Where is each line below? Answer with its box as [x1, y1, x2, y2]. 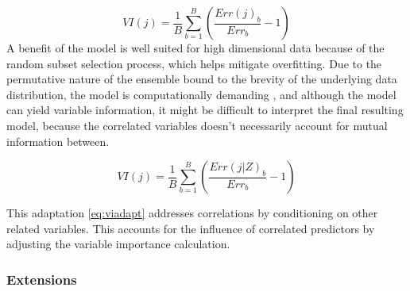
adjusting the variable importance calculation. [6, 235, 230, 252]
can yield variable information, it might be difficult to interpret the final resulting [6, 101, 404, 118]
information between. [6, 132, 110, 149]
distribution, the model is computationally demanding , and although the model [6, 86, 396, 102]
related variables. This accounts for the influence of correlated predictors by [6, 220, 375, 236]
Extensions [6, 269, 77, 289]
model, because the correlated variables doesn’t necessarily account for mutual [6, 117, 388, 133]
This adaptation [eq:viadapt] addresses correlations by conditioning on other [6, 205, 378, 221]
